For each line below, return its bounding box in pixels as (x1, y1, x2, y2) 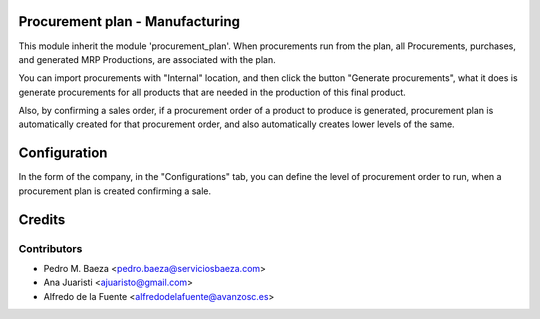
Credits (18, 211, 66, 228)
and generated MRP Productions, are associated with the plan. (18, 53, 276, 65)
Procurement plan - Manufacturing (18, 13, 240, 30)
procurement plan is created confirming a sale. (18, 185, 212, 197)
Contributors (18, 241, 83, 255)
